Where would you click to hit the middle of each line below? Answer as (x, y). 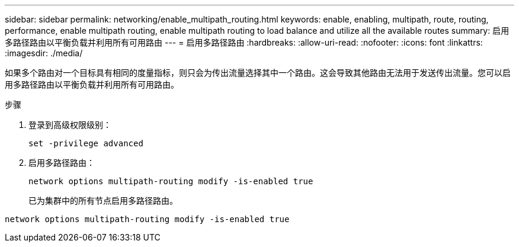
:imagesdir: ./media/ (44, 53)
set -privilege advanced (86, 143)
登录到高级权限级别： (70, 125)
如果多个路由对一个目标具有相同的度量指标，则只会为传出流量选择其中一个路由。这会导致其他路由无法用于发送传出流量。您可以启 (258, 73)
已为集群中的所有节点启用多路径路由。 (103, 201)
